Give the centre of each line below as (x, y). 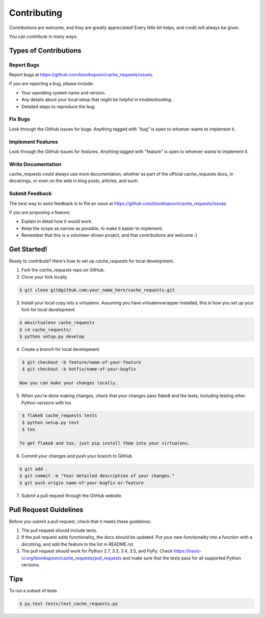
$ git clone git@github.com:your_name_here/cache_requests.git (97, 290)
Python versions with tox (46, 402)
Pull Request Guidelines (46, 510)
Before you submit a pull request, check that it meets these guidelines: (80, 521)
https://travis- (187, 551)
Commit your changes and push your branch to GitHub (77, 456)
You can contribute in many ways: (43, 36)
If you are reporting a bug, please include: (52, 84)
